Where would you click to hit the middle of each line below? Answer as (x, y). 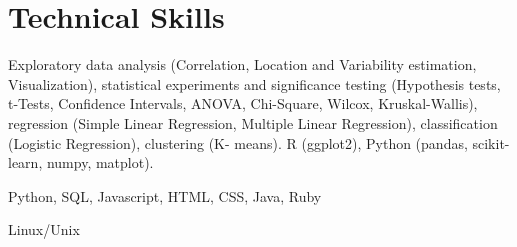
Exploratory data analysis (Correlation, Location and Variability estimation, (242, 64)
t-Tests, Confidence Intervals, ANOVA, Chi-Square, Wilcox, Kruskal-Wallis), (243, 103)
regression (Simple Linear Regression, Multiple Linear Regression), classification (253, 122)
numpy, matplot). (100, 162)
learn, (25, 162)
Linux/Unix (44, 229)
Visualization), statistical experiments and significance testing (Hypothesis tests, (254, 83)
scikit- (491, 142)
